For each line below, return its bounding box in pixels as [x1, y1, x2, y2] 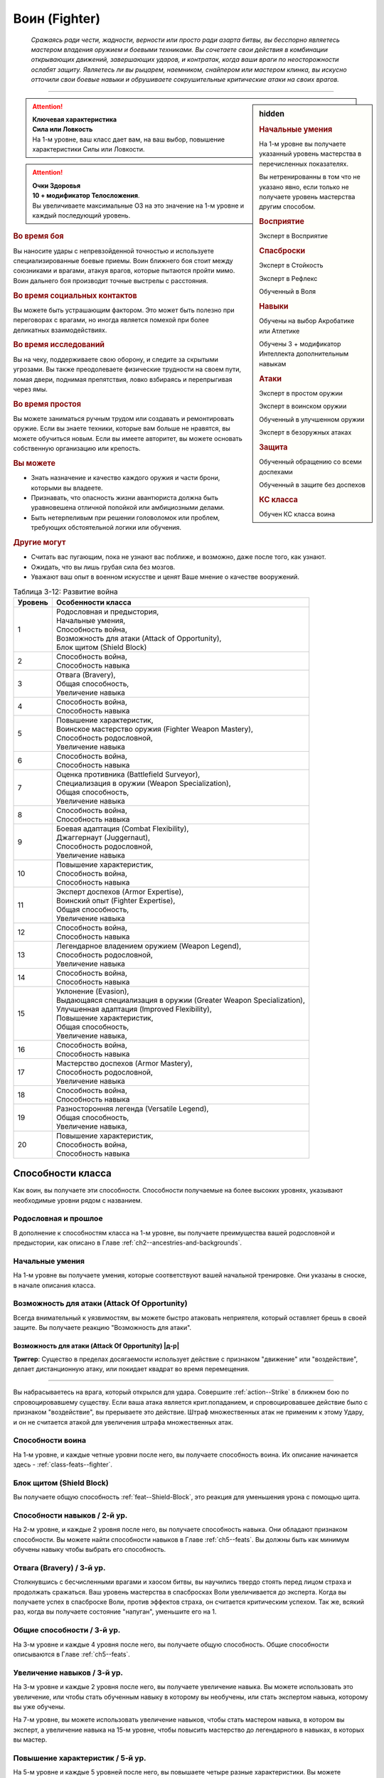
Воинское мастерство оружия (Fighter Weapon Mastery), [55, 724, 254, 734]
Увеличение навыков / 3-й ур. [13, 1668, 124, 1678]
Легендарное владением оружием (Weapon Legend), [55, 941, 242, 951]
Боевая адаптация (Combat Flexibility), [55, 824, 189, 834]
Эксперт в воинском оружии [259, 402, 347, 410]
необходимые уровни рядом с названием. [13, 1196, 143, 1205]
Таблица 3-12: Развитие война [13, 587, 119, 597]
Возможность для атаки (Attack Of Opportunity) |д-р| [13, 1341, 180, 1351]
